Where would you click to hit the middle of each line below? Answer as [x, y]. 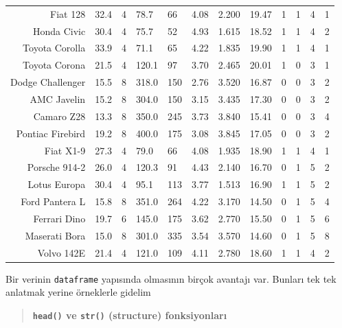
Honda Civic [59, 31]
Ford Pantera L [53, 201]
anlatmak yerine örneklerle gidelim [78, 292]
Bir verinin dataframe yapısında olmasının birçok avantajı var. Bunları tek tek [171, 278]
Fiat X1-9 [65, 150]
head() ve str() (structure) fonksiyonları [130, 315]
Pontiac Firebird [51, 133]
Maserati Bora [55, 235]
